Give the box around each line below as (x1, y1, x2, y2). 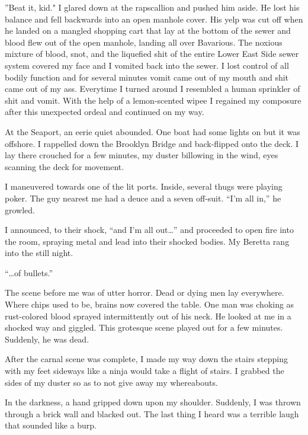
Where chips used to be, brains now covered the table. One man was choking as (5, 298, 294, 311)
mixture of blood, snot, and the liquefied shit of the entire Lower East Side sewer (5, 47, 299, 60)
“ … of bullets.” (5, 266, 53, 279)
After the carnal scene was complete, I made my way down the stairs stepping (5, 353, 288, 365)
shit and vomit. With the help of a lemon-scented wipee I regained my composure (5, 94, 301, 106)
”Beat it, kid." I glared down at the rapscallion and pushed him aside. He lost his (5, 1, 300, 13)
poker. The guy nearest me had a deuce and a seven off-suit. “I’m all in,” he (5, 191, 281, 204)
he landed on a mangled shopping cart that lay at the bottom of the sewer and (5, 24, 291, 37)
